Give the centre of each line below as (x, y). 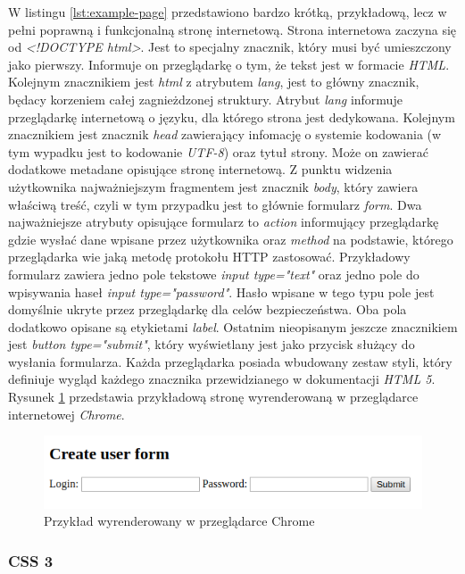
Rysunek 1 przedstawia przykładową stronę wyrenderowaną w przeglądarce (213, 397)
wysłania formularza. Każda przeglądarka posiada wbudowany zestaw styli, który (230, 361)
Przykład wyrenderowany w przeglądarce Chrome (179, 521)
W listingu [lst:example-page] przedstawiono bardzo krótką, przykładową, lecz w (228, 12)
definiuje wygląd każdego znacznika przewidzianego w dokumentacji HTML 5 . (222, 379)
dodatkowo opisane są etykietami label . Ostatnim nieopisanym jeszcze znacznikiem (233, 326)
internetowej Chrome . (66, 414)
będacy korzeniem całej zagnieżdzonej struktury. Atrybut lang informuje (205, 99)
